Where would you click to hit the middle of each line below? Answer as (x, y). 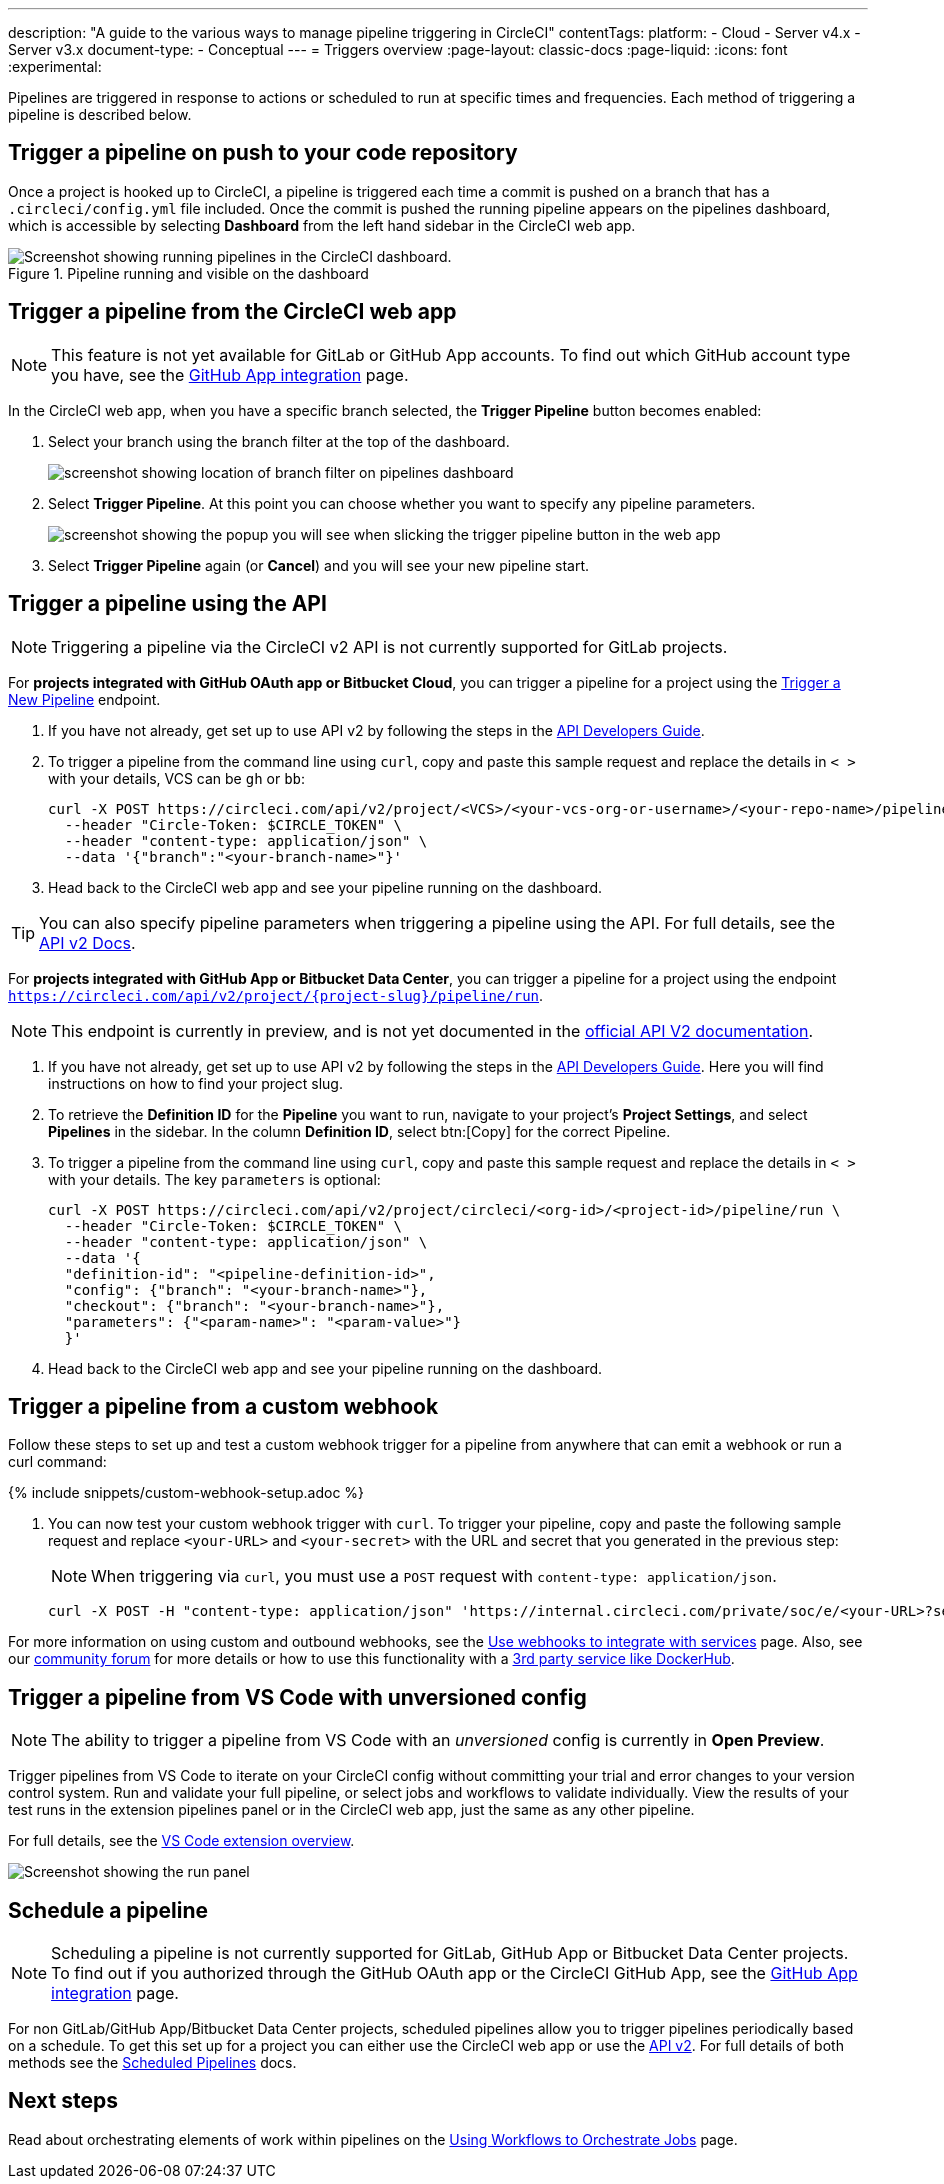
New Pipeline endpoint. (84, 699)
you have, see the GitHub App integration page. (230, 374)
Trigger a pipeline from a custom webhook (223, 1406)
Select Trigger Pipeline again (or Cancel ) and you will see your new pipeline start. (319, 565)
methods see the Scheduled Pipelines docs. (152, 2063)
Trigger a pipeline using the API (167, 604)
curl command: (57, 1462)
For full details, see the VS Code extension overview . (181, 1841)
